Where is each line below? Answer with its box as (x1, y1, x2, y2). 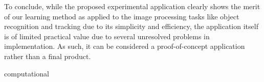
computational (4, 68, 49, 78)
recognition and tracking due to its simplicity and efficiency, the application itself (4, 21, 258, 32)
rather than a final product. (4, 50, 91, 61)
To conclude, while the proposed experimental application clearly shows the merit (4, 1, 260, 11)
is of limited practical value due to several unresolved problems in (4, 31, 210, 41)
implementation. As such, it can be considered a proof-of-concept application (4, 41, 245, 51)
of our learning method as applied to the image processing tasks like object (4, 11, 239, 21)
